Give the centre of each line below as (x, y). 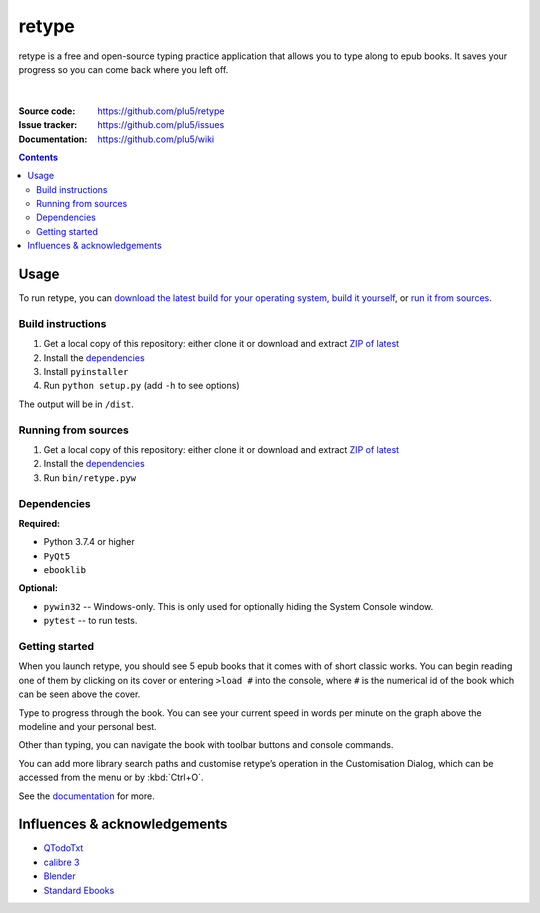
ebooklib (65, 570)
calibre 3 (61, 862)
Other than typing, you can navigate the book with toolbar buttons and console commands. (206, 745)
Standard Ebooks (79, 890)
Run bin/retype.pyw (90, 477)
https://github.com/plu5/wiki (156, 139)
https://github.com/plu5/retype (161, 111)
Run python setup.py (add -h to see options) (141, 386)
